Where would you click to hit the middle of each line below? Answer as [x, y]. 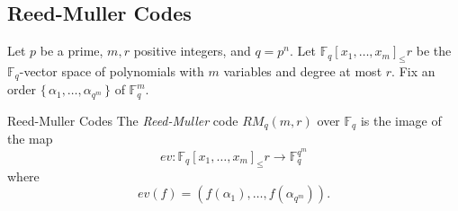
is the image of [401, 120]
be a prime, [72, 51]
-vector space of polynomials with [112, 71]
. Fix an [413, 71]
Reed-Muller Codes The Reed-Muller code [123, 120]
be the [434, 51]
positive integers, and [192, 51]
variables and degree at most [303, 71]
